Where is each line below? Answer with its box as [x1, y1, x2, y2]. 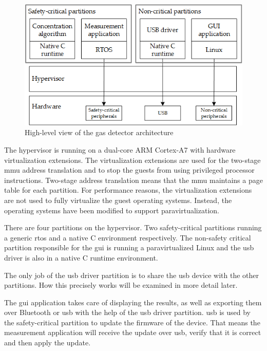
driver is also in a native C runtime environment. [4, 252, 158, 263]
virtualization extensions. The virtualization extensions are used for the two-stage [4, 154, 261, 165]
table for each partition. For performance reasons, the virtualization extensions [4, 184, 252, 195]
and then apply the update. [4, 337, 91, 348]
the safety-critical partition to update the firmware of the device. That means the [4, 317, 260, 327]
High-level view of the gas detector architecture [25, 127, 174, 138]
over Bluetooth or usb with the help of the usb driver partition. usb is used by [4, 307, 251, 318]
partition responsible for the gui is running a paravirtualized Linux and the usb [4, 242, 254, 253]
